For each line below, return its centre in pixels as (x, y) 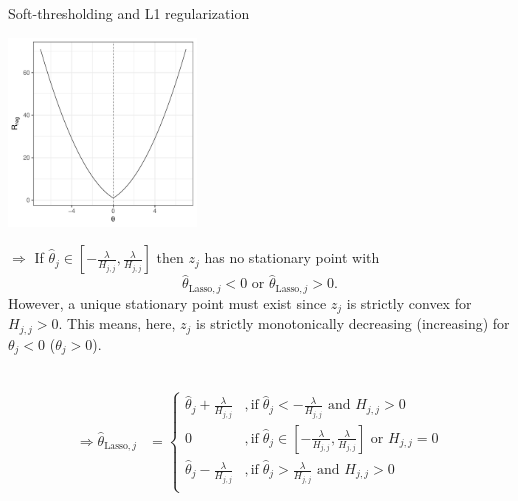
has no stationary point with (292, 257)
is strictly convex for (409, 302)
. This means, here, (117, 323)
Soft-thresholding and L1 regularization (129, 13)
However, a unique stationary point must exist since (167, 302)
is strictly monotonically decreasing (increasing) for (353, 323)
